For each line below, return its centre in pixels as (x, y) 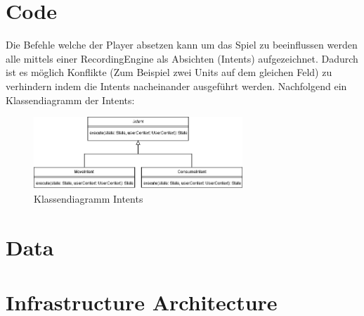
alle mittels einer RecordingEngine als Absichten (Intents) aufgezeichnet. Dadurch (182, 58)
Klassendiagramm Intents (89, 198)
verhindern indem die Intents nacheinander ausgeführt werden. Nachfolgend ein (176, 86)
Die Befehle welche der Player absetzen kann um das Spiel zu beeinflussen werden (182, 45)
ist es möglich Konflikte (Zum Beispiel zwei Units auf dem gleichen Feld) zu (169, 72)
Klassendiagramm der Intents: (70, 100)
